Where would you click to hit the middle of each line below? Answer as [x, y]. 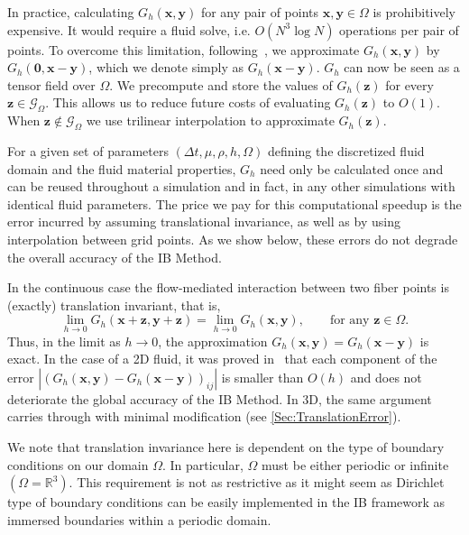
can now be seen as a [402, 67]
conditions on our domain [78, 464]
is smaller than [262, 377]
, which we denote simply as [166, 67]
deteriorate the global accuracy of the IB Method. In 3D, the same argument [220, 398]
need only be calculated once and [352, 168]
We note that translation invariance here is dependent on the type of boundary [226, 446]
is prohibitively [414, 12]
